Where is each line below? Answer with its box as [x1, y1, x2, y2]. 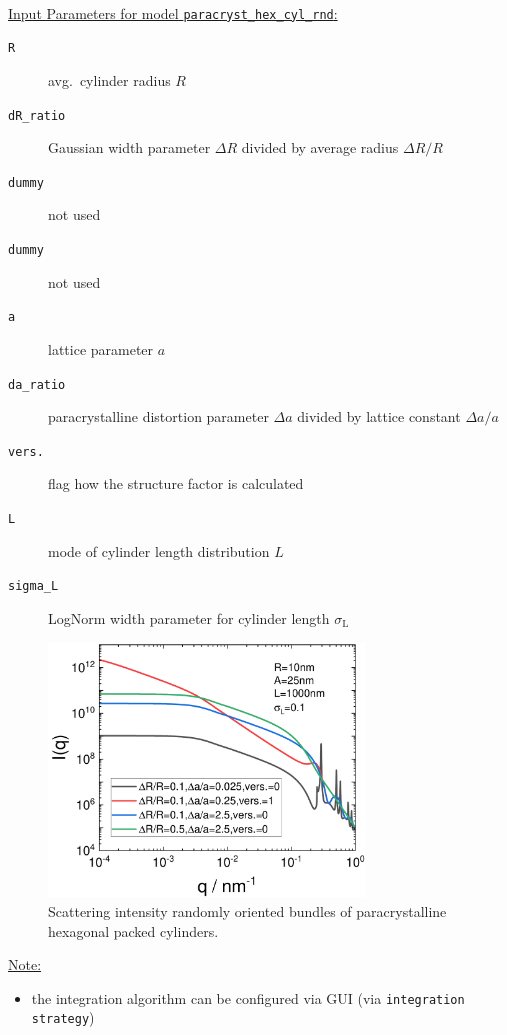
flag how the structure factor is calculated [48, 473, 304, 494]
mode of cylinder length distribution [48, 540, 270, 561]
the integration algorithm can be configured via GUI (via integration [31, 987, 465, 1008]
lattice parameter [48, 338, 154, 359]
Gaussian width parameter [48, 137, 211, 158]
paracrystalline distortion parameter [48, 406, 269, 427]
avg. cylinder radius [48, 69, 171, 90]
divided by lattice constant [297, 406, 461, 427]
